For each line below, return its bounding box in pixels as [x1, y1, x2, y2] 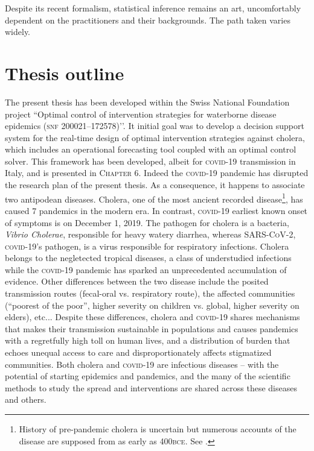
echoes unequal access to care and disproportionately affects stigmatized [5, 346, 272, 359]
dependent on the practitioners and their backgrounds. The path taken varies [5, 13, 290, 26]
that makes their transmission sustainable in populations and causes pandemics [5, 322, 298, 335]
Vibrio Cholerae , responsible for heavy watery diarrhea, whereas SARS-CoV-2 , [5, 228, 296, 241]
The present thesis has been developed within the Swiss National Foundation [5, 95, 290, 108]
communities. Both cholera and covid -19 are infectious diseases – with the [5, 358, 279, 370]
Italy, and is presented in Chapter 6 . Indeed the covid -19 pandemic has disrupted [5, 166, 309, 179]
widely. [5, 25, 31, 38]
